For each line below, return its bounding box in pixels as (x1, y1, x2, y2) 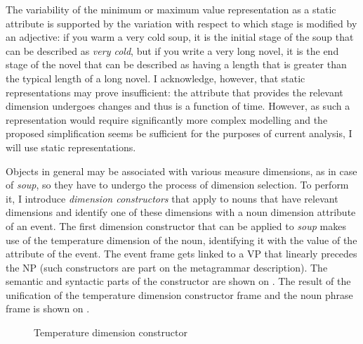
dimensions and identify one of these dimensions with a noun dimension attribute (6, 205, 356, 219)
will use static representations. (6, 139, 136, 154)
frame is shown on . (6, 301, 90, 316)
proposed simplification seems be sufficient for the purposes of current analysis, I (6, 126, 352, 141)
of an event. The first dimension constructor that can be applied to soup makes (6, 218, 346, 233)
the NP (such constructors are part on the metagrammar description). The (6, 260, 328, 274)
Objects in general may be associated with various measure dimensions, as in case (6, 163, 357, 178)
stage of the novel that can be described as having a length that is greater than (6, 57, 347, 72)
